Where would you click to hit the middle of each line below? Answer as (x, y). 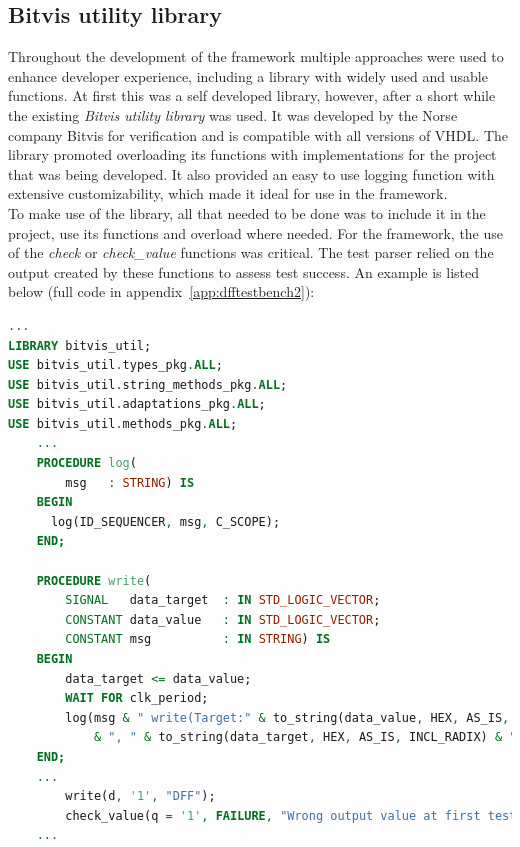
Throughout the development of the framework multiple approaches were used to (256, 56)
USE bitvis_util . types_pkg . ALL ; (115, 365)
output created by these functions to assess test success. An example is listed (244, 271)
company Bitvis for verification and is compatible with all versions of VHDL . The (258, 134)
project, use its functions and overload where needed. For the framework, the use (256, 232)
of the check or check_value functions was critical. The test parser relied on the (251, 252)
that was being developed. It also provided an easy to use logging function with (251, 173)
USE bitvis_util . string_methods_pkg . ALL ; (148, 384)
